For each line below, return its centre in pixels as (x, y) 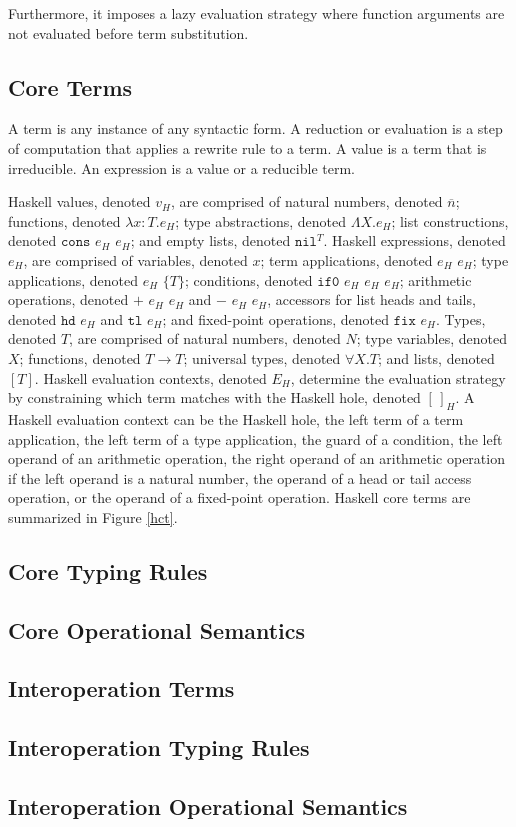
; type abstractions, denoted (261, 220)
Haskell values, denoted (79, 201)
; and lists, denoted (436, 357)
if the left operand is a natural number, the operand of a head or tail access (240, 477)
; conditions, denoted (248, 279)
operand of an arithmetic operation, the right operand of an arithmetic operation (256, 458)
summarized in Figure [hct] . (93, 516)
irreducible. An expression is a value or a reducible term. (181, 167)
